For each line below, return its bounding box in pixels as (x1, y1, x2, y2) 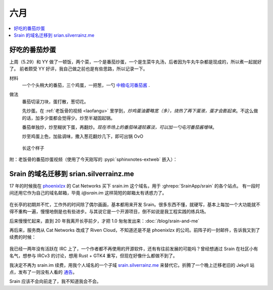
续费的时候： (9, 234, 36, 240)
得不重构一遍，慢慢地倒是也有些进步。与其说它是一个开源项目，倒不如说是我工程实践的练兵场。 (9, 209, 209, 215)
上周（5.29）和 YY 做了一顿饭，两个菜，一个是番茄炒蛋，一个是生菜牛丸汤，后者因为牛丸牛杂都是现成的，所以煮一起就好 (9, 59, 262, 65)
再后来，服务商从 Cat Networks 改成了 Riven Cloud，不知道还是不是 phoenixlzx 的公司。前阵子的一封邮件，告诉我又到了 (9, 227, 260, 233)
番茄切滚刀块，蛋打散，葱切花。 (22, 99, 88, 105)
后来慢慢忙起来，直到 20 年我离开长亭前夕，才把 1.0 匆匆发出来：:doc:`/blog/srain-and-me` (9, 218, 200, 224)
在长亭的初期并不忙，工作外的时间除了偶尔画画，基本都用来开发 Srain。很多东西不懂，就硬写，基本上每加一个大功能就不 (9, 201, 260, 207)
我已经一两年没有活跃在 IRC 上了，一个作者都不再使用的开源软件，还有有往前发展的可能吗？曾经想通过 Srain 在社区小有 (9, 246, 258, 252)
